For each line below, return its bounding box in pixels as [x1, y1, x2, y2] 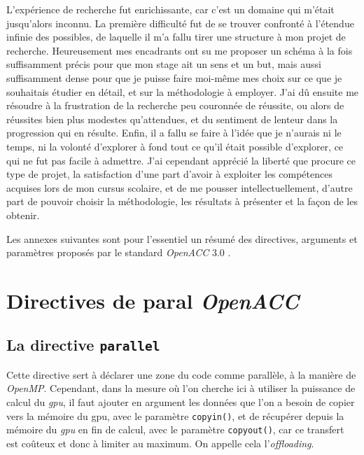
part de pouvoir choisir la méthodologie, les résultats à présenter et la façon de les [6, 194, 358, 209]
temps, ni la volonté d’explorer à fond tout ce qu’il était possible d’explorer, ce [6, 139, 344, 153]
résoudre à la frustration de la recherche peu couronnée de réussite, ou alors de [6, 98, 344, 113]
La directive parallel [6, 334, 160, 356]
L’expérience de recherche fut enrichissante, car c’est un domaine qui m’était [6, 2, 335, 16]
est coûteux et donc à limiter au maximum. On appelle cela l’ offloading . [6, 435, 314, 450]
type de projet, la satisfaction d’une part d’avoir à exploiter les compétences [6, 167, 332, 181]
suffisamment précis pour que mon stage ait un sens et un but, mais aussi [6, 57, 321, 71]
